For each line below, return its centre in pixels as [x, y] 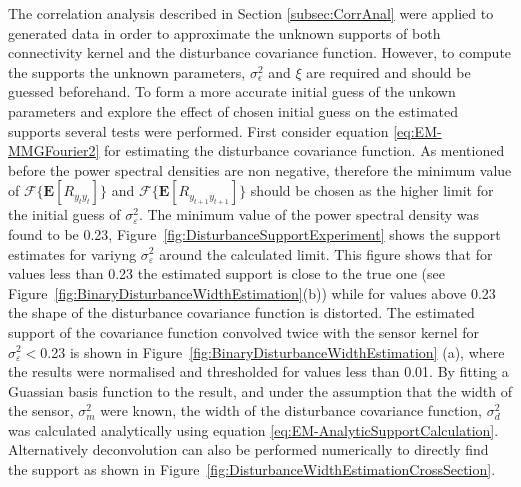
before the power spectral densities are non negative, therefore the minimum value [260, 169]
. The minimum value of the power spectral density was [309, 214]
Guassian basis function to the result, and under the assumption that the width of [260, 390]
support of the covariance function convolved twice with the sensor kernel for [243, 331]
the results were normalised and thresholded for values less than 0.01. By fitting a [258, 371]
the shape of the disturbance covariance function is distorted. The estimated [241, 312]
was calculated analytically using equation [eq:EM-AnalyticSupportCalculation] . [253, 429]
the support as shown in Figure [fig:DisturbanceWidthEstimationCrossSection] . [252, 469]
